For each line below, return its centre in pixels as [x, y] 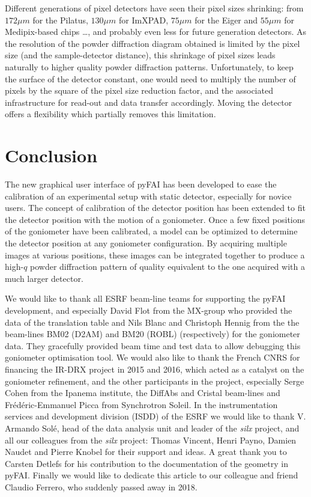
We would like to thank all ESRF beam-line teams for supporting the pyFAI [145, 298]
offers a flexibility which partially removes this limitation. [110, 114]
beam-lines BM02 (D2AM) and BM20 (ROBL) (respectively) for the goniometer [152, 334]
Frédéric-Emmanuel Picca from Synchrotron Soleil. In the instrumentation [141, 404]
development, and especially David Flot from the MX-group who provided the [149, 310]
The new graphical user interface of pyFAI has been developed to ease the [141, 184]
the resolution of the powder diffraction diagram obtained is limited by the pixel [152, 43]
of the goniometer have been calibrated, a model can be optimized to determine [151, 231]
